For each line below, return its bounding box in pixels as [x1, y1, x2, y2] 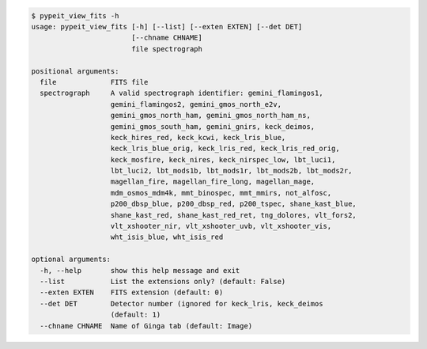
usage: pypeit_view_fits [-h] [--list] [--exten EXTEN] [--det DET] [31, 22, 303, 31]
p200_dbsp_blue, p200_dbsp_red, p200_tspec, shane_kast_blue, [110, 199, 357, 209]
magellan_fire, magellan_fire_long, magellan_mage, [110, 177, 316, 186]
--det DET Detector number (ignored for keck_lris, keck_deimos [40, 299, 323, 308]
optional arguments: [31, 255, 111, 264]
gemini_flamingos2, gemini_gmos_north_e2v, [110, 100, 282, 108]
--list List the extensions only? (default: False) [40, 277, 286, 286]
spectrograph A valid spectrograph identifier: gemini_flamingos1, [40, 89, 323, 98]
